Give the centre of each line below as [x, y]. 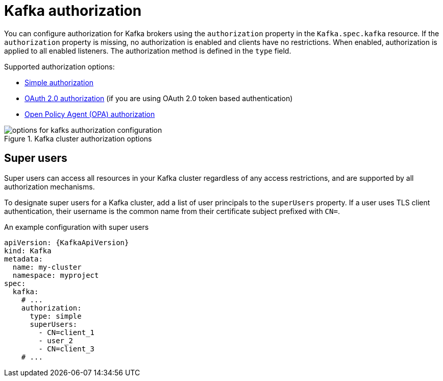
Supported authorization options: [59, 66]
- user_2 [56, 340]
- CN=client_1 [67, 332]
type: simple [56, 316]
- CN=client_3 [67, 349]
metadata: [23, 259]
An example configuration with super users [77, 227]
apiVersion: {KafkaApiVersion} [67, 242]
